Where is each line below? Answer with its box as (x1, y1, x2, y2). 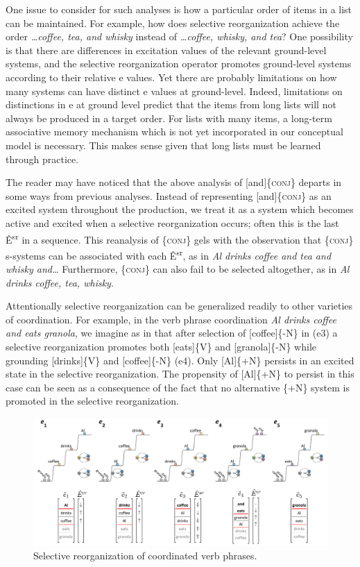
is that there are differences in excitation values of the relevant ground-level (6, 42, 327, 57)
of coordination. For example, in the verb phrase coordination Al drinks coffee (6, 312, 336, 326)
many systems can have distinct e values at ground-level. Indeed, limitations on (6, 83, 343, 98)
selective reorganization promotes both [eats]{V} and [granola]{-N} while (6, 339, 316, 353)
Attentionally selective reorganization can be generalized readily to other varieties (6, 298, 353, 313)
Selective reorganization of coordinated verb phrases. (33, 548, 257, 562)
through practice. (6, 151, 79, 166)
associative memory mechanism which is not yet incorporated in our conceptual (6, 124, 343, 139)
